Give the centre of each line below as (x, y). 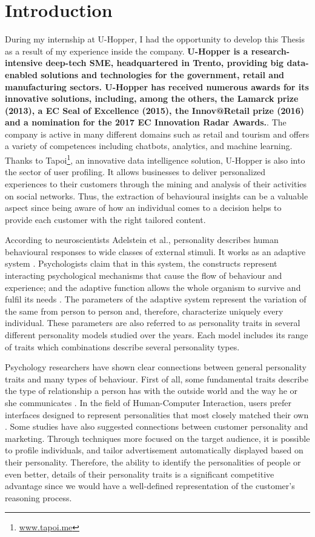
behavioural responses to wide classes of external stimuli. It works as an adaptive (155, 251)
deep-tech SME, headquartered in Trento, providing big (165, 63)
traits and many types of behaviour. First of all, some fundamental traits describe (157, 379)
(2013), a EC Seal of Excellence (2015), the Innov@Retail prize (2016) (154, 110)
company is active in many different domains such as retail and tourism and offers (157, 134)
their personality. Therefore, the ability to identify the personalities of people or (153, 462)
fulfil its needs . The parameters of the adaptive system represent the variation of (156, 299)
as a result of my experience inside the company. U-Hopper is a (127, 51)
